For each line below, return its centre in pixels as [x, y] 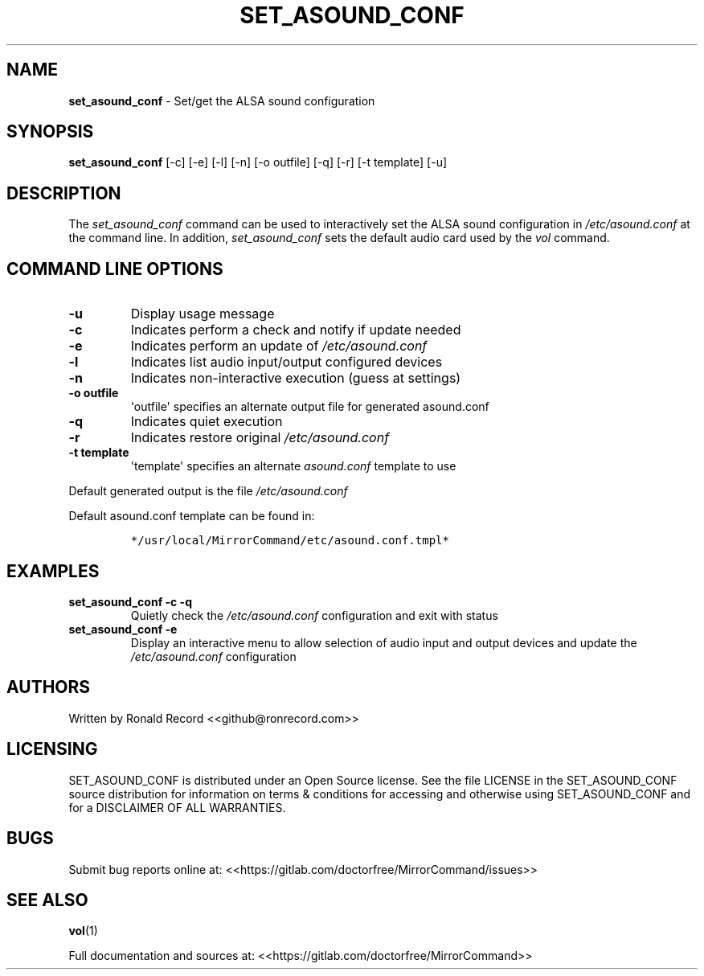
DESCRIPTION [64, 193]
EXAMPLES [53, 571]
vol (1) [83, 931]
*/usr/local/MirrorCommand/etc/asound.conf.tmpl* [290, 541]
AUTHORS [49, 687]
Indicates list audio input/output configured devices [287, 362]
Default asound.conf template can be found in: [192, 516]
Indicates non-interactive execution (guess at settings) [296, 378]
